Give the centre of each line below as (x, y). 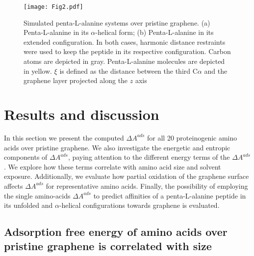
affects (13, 185)
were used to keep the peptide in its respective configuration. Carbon (127, 51)
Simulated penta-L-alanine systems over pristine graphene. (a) (117, 22)
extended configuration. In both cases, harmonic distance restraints (125, 42)
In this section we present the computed (64, 137)
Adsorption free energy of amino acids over (116, 232)
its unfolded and (28, 205)
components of (26, 157)
